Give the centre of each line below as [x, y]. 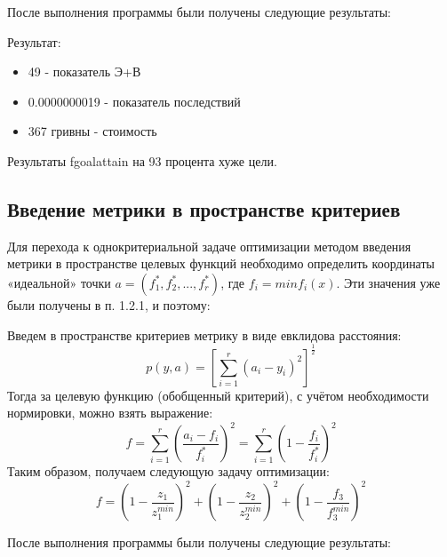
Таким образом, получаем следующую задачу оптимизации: [168, 471]
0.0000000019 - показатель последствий [134, 101]
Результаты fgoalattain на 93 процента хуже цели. [142, 160]
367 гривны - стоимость [92, 131]
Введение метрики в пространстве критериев [204, 208]
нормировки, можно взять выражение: [110, 413]
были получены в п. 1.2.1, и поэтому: [109, 304]
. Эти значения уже [388, 282]
